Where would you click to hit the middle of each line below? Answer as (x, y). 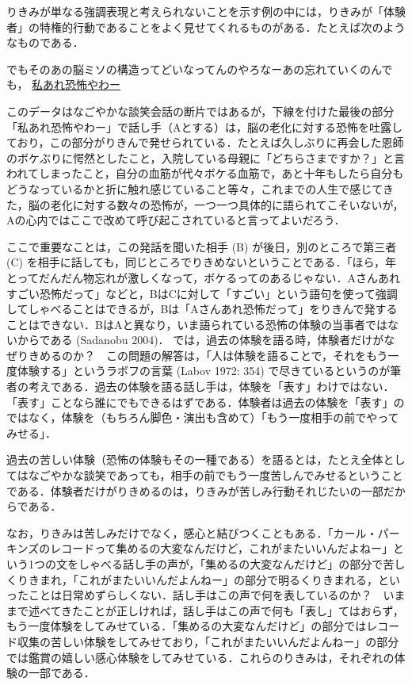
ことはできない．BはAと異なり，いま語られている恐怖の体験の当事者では (197, 324)
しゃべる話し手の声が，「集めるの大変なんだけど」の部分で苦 (236, 564)
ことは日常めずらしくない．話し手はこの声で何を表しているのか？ (200, 595)
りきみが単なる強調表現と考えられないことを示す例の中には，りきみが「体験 (206, 11)
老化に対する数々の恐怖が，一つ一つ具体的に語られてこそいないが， (227, 204)
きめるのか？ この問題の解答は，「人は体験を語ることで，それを (197, 355)
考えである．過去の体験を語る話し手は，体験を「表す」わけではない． (211, 387)
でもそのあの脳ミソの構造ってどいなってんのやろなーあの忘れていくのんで (200, 69)
